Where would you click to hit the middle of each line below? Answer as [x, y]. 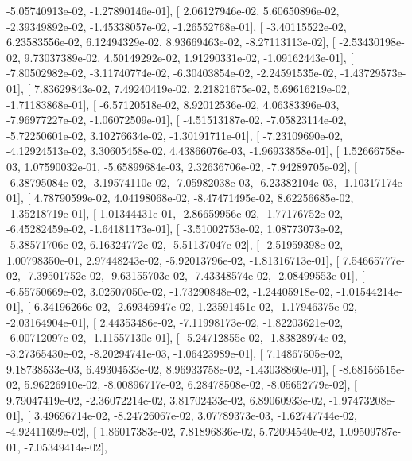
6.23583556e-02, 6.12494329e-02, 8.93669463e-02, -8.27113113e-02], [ [171, 42]
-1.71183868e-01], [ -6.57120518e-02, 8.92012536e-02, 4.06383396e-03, [173, 104]
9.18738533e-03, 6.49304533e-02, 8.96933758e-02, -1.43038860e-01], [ [171, 368]
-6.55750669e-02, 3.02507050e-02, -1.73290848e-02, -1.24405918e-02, [170, 291]
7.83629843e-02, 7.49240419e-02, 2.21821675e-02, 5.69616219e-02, [192, 88]
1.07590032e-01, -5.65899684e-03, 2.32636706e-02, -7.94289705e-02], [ [190, 166]
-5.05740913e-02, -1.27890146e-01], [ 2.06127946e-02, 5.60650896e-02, [173, 10]
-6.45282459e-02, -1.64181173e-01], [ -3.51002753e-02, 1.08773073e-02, [175, 229]
